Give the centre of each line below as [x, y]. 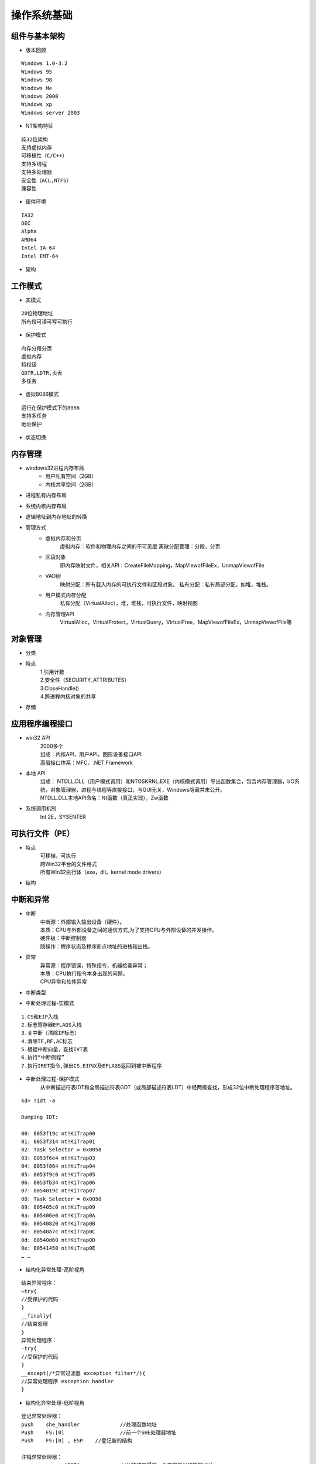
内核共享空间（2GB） [71, 484]
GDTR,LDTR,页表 [42, 373]
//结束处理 [35, 1324]
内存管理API [60, 614]
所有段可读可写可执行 [47, 321]
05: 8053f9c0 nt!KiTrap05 [59, 1174]
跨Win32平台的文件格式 [68, 864]
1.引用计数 [52, 672]
